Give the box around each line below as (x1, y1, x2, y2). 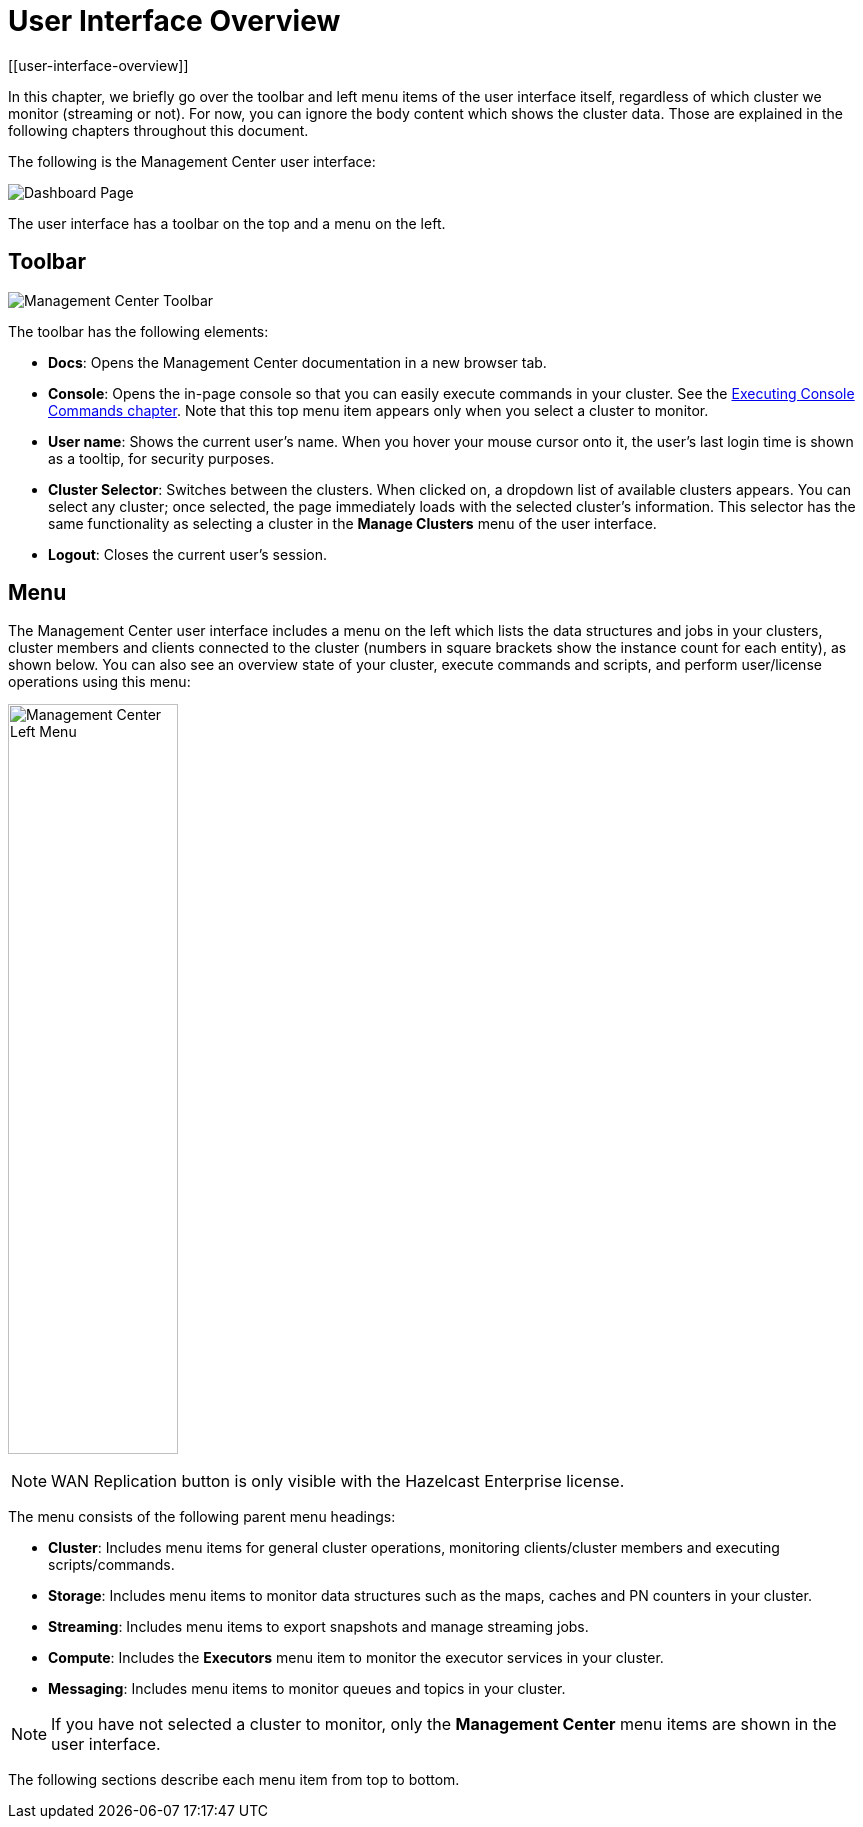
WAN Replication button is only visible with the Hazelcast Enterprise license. (51, 1471, 625, 1492)
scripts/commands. (48, 1556, 175, 1574)
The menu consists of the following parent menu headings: (8, 1508, 396, 1526)
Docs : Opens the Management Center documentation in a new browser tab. (48, 353, 547, 371)
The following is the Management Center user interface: (8, 152, 376, 170)
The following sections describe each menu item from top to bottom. (8, 1771, 460, 1789)
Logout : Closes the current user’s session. (48, 545, 327, 563)
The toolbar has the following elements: (8, 322, 269, 340)
